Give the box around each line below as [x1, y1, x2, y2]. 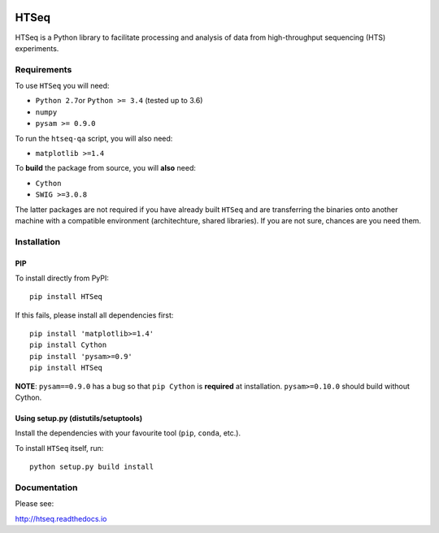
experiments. [15, 43, 59, 53]
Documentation [15, 482, 78, 493]
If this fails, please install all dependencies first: [15, 310, 174, 320]
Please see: [15, 499, 54, 509]
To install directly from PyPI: [15, 273, 109, 283]
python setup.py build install [29, 462, 154, 471]
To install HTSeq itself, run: [15, 443, 104, 453]
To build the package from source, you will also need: [15, 163, 197, 173]
